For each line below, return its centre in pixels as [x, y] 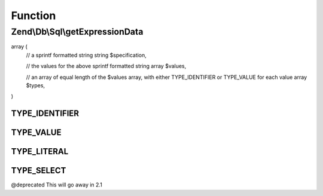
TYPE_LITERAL [40, 151]
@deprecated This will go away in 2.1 [57, 185]
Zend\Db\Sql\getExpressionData [77, 32]
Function [33, 16]
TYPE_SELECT [39, 171]
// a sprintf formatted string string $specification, [86, 55]
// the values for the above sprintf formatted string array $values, [106, 66]
